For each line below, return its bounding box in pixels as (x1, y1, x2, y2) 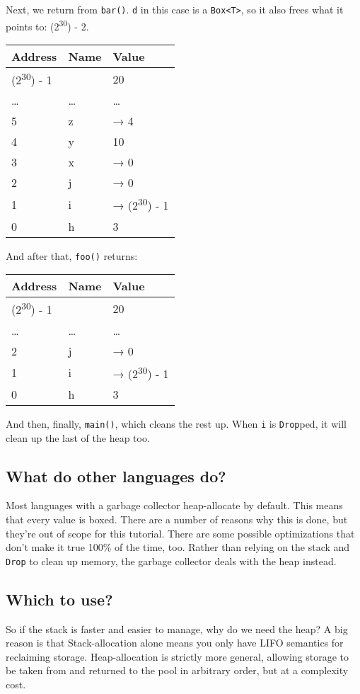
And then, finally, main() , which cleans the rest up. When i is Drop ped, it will (6, 416, 347, 431)
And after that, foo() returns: (6, 248, 138, 263)
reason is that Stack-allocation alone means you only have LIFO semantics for (6, 635, 344, 650)
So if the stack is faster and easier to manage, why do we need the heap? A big (6, 621, 348, 636)
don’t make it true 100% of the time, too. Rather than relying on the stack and (6, 540, 350, 554)
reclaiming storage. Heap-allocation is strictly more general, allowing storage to (6, 649, 349, 664)
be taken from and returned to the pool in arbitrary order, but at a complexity (6, 663, 349, 678)
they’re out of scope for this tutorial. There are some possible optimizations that (6, 525, 355, 540)
